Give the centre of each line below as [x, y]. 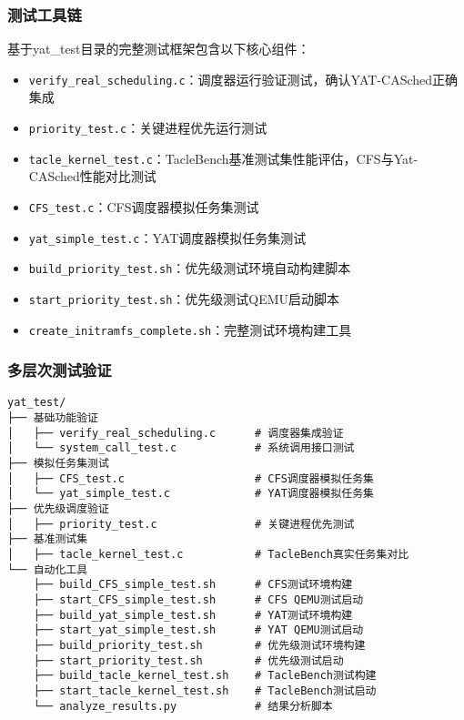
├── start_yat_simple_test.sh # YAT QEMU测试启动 [198, 630]
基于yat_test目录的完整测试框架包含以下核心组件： [159, 49]
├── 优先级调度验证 [58, 509]
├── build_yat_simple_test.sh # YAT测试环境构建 [193, 615]
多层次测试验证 [60, 370]
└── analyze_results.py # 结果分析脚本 [183, 706]
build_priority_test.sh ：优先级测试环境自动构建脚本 [190, 268]
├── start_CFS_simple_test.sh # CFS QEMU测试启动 [198, 600]
